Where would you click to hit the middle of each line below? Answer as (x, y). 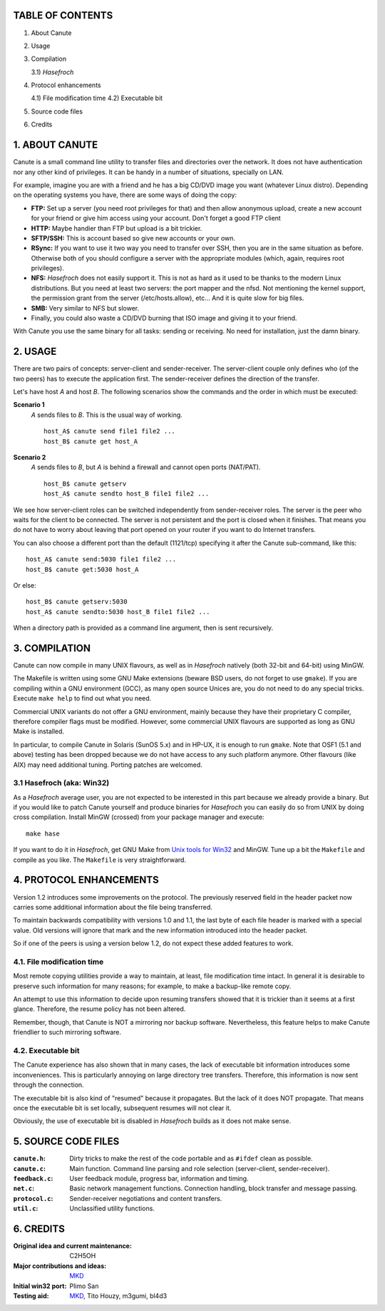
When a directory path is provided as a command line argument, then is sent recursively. (143, 628)
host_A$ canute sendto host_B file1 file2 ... (127, 494)
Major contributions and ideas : (60, 1266)
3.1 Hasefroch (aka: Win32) (61, 783)
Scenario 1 (29, 405)
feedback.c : (33, 1178)
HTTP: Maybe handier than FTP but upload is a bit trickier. (117, 228)
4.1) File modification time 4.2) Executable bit (97, 98)
